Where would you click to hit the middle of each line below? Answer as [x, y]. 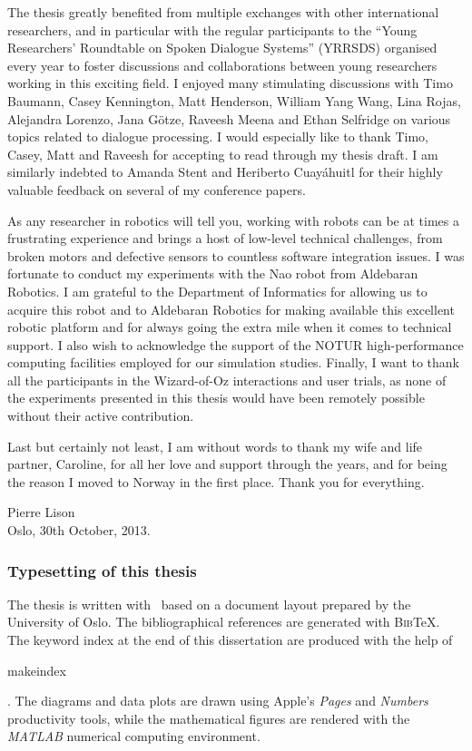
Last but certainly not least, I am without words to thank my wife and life [215, 446]
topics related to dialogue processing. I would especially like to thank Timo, [218, 137]
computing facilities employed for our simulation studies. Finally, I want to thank [234, 362]
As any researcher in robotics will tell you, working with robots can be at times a [233, 220]
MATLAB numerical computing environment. [134, 736]
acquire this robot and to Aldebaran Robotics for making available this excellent [231, 309]
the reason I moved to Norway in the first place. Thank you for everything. [216, 481]
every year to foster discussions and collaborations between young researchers [222, 65]
